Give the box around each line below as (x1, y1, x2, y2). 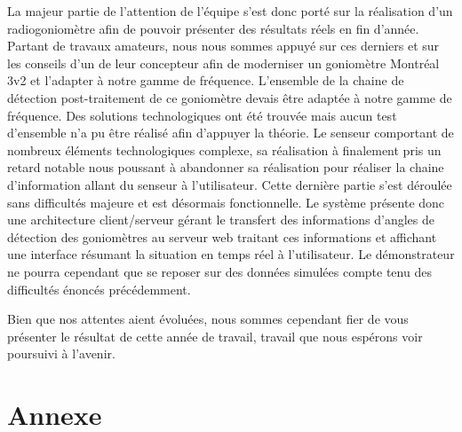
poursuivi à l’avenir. (7, 344, 115, 363)
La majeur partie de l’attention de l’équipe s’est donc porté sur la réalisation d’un (7, 2, 453, 20)
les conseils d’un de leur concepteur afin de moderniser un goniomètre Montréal (7, 53, 440, 72)
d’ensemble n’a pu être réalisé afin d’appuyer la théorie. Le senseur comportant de (7, 123, 454, 142)
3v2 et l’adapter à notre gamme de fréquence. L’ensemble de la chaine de (7, 71, 404, 90)
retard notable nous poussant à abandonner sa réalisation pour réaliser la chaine (7, 158, 444, 177)
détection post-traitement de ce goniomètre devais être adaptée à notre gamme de (7, 88, 452, 106)
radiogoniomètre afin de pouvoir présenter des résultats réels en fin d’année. (7, 19, 419, 37)
